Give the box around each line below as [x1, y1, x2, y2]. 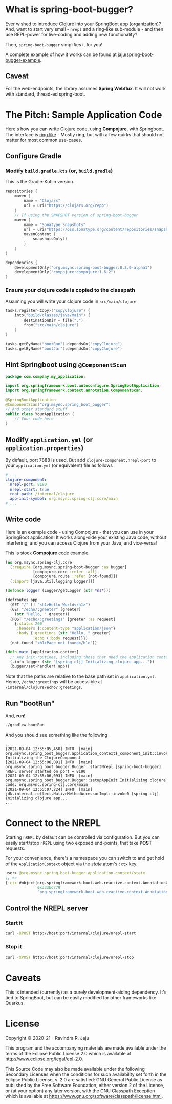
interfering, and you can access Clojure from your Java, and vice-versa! [5, 539, 157, 546]
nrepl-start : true [10, 486, 50, 492]
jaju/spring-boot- [117, 51, 154, 58]
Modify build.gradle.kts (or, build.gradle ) [5, 167, 113, 174]
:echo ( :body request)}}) [32, 635, 88, 641]
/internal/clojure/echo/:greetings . [5, 684, 83, 690]
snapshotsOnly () [32, 236, 68, 242]
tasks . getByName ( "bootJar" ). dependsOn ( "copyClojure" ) [5, 346, 123, 351]
